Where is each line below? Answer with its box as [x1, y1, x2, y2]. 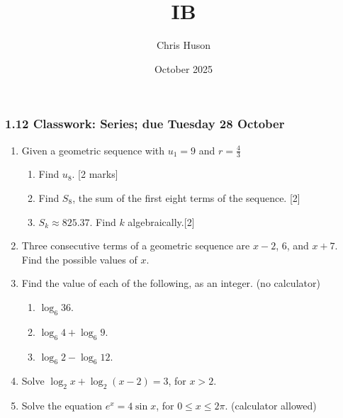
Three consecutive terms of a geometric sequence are [21, 238, 250, 253]
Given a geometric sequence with [21, 142, 165, 157]
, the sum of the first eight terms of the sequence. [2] [72, 191, 300, 205]
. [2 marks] [72, 166, 118, 181]
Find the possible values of [21, 252, 137, 266]
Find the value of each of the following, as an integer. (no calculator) [21, 276, 320, 290]
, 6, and [276, 238, 309, 253]
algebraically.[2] [128, 214, 195, 229]
